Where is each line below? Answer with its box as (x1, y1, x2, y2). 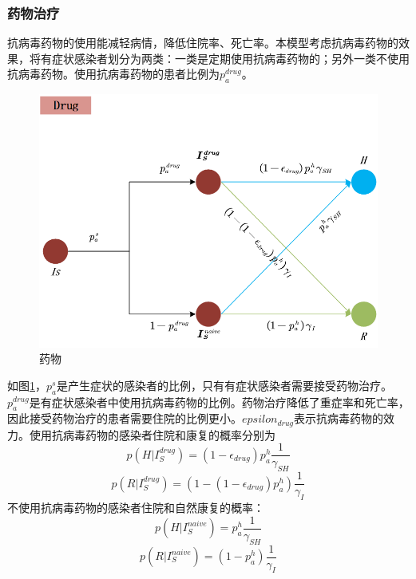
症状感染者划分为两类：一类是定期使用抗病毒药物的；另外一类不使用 (51, 49, 410, 66)
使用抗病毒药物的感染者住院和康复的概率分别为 (29, 426, 275, 443)
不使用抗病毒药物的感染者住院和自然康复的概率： (7, 499, 264, 516)
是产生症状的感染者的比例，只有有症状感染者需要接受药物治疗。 (57, 376, 393, 393)
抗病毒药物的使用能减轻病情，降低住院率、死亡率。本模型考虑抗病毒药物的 (7, 34, 398, 51)
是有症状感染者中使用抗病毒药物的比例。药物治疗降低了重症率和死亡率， (29, 393, 410, 410)
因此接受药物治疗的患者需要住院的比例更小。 (7, 410, 242, 427)
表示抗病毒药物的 (294, 410, 383, 427)
